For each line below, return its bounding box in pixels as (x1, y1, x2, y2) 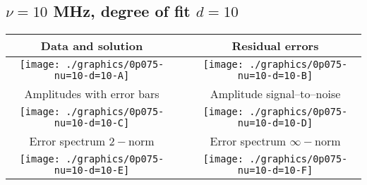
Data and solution (40, 37, 143, 54)
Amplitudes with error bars (24, 85, 160, 102)
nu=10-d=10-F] (237, 165, 313, 177)
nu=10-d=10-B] (237, 70, 313, 82)
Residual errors (231, 37, 319, 54)
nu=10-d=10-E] (54, 165, 130, 177)
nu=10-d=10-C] (54, 117, 130, 129)
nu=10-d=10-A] (54, 70, 130, 82)
